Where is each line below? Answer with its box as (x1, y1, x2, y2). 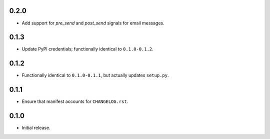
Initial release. (21, 125, 50, 131)
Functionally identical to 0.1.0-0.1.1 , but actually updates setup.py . (21, 72, 169, 78)
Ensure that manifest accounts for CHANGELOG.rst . (21, 98, 128, 104)
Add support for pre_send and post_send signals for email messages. (21, 20, 164, 26)
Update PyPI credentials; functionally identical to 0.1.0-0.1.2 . (21, 46, 153, 52)
